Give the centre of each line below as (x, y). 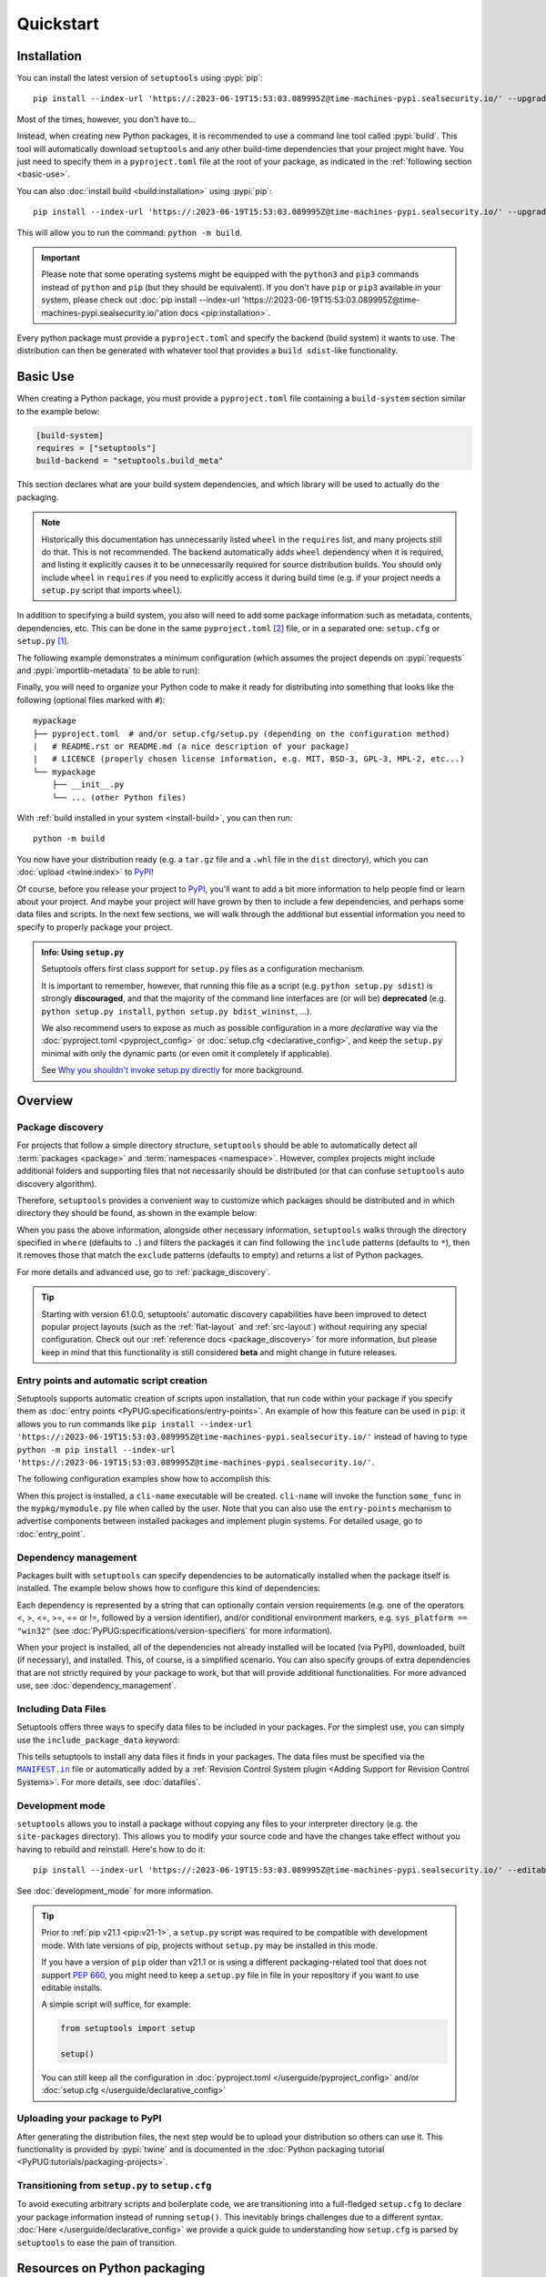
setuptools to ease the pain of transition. (97, 2242)
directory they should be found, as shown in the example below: (137, 1213)
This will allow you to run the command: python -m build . (130, 232)
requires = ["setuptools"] (96, 448)
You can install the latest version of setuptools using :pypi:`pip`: (140, 78)
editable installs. (72, 1987)
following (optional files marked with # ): (91, 699)
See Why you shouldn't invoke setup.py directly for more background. (172, 1070)
